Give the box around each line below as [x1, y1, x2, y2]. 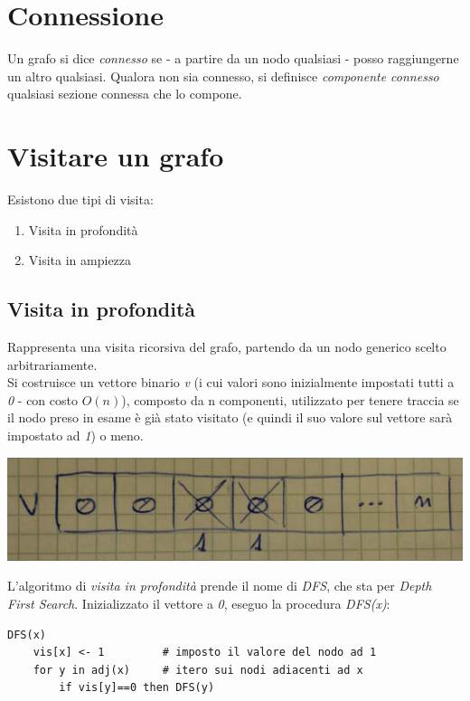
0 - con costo [7, 390, 78, 409]
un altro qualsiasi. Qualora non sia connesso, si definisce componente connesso [7, 66, 439, 85]
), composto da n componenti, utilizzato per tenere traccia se [121, 390, 459, 409]
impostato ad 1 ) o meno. [7, 425, 144, 444]
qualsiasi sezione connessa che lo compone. [7, 84, 242, 103]
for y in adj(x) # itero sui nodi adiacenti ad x [33, 663, 363, 677]
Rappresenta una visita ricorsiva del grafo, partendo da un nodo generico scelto [7, 337, 446, 356]
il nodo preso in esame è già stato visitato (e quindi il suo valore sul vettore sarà [7, 408, 453, 427]
